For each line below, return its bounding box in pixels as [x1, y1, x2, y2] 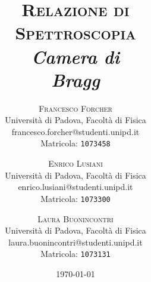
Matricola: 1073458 [40, 137, 111, 149]
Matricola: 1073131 [40, 247, 111, 260]
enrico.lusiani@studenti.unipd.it [18, 180, 133, 193]
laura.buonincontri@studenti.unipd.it [8, 235, 143, 248]
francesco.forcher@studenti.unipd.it [11, 125, 140, 137]
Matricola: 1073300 [40, 192, 111, 204]
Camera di [31, 44, 120, 69]
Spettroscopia [15, 20, 136, 45]
